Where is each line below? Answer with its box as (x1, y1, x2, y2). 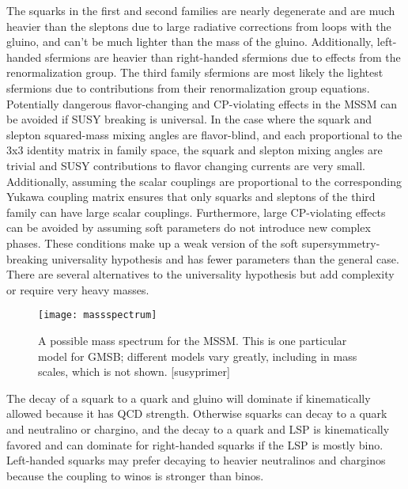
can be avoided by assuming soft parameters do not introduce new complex (6, 219, 371, 236)
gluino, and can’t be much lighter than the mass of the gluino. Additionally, (6, 33, 374, 50)
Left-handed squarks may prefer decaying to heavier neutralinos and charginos (6, 452, 386, 468)
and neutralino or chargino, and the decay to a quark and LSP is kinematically (6, 420, 390, 437)
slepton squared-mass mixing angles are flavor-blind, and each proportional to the (6, 126, 402, 142)
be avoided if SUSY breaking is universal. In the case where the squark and (6, 111, 372, 127)
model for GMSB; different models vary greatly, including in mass (38, 347, 357, 364)
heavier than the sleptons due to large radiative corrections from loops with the (6, 17, 391, 34)
